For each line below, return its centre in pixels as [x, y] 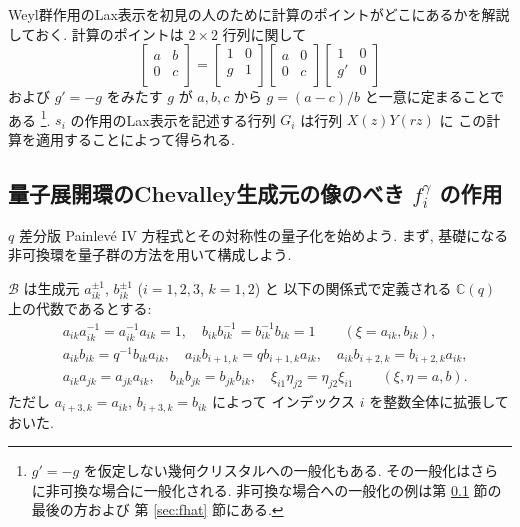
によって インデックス [283, 401]
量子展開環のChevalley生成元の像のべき [206, 193]
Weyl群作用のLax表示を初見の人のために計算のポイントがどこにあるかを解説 [259, 14]
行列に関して [264, 33]
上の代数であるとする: [80, 308]
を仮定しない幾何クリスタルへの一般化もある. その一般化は [277, 470]
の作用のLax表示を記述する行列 [173, 119]
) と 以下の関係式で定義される [353, 288]
